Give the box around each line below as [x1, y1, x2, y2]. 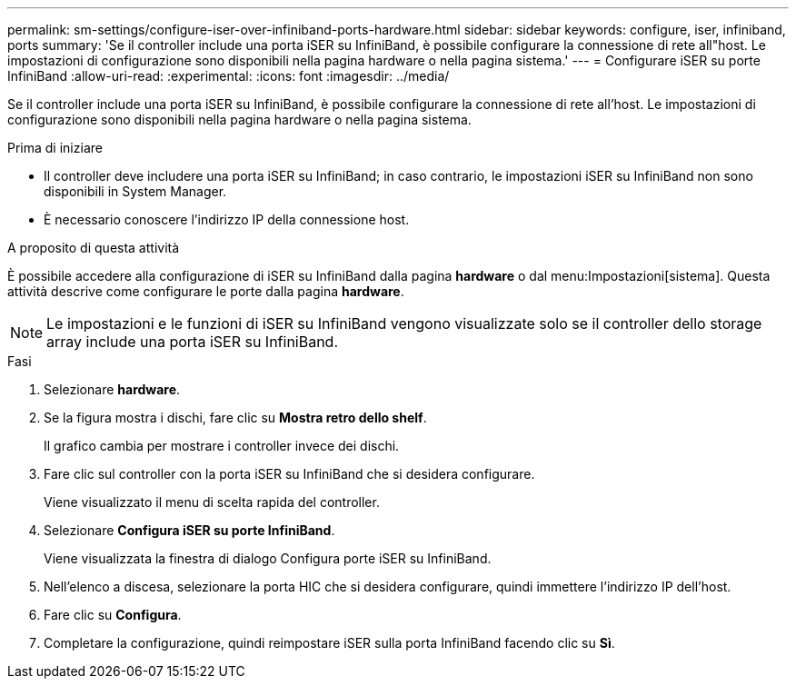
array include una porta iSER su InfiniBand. [46, 333, 339, 351]
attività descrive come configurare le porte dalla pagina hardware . [7, 283, 404, 299]
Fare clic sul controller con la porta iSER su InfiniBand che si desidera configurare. [44, 466, 535, 482]
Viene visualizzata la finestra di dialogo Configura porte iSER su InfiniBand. [44, 551, 492, 566]
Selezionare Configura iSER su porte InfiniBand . [44, 522, 335, 538]
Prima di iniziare [7, 140, 103, 155]
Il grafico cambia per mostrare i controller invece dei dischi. [44, 438, 400, 453]
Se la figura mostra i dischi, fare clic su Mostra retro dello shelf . [44, 410, 427, 425]
